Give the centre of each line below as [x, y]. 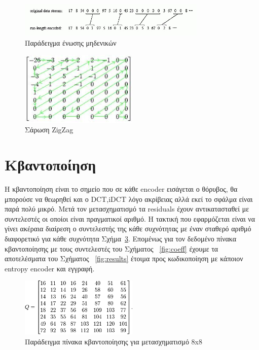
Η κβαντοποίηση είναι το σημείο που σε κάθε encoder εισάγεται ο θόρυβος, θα [121, 189]
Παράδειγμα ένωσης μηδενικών [71, 42]
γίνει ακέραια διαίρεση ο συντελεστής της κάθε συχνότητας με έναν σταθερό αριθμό [128, 229]
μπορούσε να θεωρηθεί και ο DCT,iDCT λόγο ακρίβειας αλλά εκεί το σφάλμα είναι [129, 199]
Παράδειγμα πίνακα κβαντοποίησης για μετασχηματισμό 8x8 [114, 342]
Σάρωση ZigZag [49, 130]
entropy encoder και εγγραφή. [50, 268]
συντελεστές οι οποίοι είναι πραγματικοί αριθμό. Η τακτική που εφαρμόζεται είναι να [130, 218]
